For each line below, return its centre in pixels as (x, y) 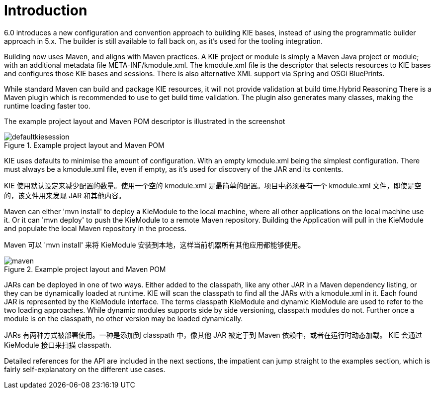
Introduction (46, 10)
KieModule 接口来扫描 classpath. (58, 345)
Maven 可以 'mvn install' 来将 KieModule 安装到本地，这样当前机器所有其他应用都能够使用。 (155, 245)
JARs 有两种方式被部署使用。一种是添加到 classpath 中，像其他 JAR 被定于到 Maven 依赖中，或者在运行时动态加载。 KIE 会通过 (213, 335)
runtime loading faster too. (47, 106)
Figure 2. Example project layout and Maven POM (85, 269)
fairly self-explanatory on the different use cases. (85, 369)
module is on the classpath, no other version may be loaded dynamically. (124, 318)
